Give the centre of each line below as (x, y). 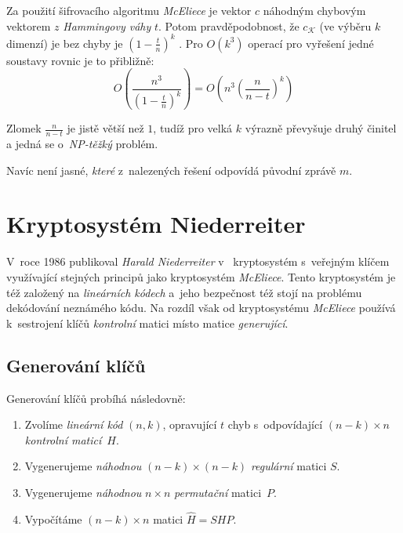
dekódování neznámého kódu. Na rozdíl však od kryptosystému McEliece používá (201, 308)
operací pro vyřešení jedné (311, 43)
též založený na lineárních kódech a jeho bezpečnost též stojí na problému (184, 292)
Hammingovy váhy (107, 25)
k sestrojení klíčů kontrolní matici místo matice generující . (147, 323)
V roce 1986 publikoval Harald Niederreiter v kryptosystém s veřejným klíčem (198, 261)
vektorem (29, 25)
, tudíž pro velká (193, 128)
